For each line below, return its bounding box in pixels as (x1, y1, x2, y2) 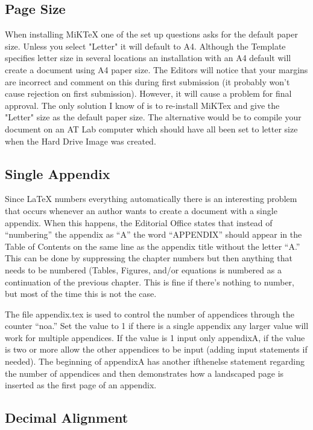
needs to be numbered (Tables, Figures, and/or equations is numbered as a (5, 263, 282, 276)
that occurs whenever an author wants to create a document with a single (5, 204, 277, 217)
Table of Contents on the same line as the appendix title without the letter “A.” (5, 239, 300, 252)
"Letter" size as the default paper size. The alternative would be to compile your (5, 111, 302, 123)
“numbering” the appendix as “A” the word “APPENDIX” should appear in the (5, 228, 302, 241)
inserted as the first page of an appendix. (5, 379, 157, 391)
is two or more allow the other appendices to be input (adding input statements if (5, 343, 308, 356)
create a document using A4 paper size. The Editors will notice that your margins (5, 63, 308, 76)
